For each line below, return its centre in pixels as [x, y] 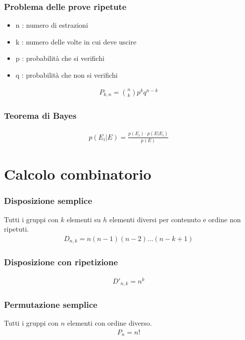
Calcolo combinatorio [78, 174]
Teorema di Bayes [40, 116]
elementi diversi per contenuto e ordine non [175, 219]
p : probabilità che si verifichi [60, 58]
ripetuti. [17, 229]
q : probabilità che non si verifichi [67, 75]
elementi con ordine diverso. [109, 323]
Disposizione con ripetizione [61, 262]
